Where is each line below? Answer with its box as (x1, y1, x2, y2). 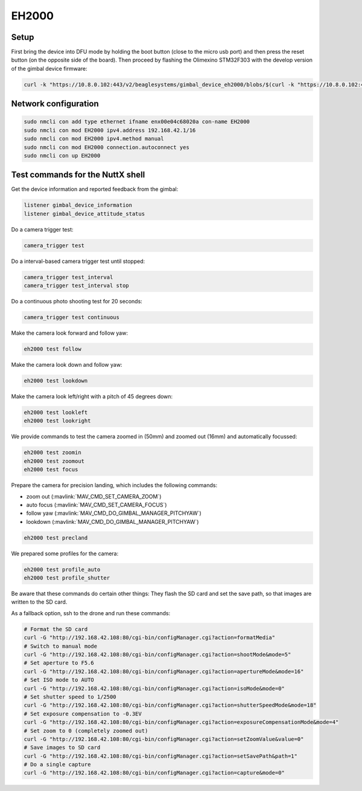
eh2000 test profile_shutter (24, 575, 110, 581)
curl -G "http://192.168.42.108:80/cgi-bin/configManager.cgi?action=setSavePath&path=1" (24, 752, 298, 760)
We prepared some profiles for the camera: (11, 550, 119, 557)
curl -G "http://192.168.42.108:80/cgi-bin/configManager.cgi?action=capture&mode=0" (24, 769, 285, 776)
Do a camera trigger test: (11, 225, 74, 233)
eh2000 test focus (24, 466, 78, 473)
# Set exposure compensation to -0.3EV (24, 710, 142, 717)
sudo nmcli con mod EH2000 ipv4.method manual (24, 135, 164, 142)
